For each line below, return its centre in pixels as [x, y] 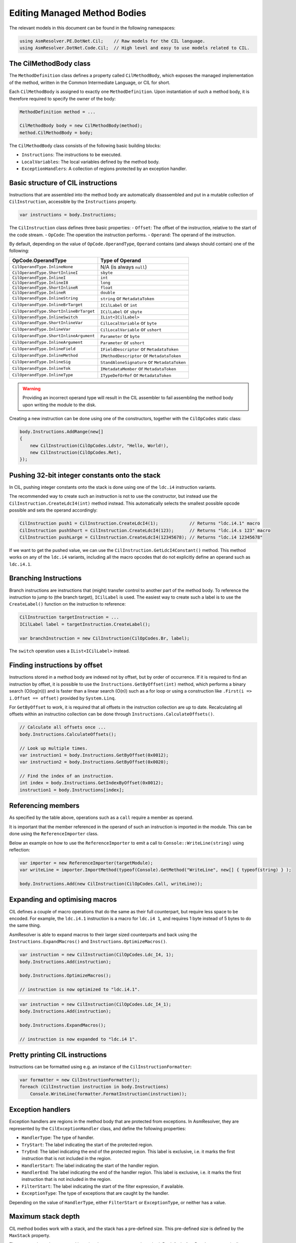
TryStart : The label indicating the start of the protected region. [87, 1145]
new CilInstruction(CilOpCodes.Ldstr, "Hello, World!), [99, 445]
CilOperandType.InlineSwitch [45, 317]
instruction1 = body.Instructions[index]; [72, 790]
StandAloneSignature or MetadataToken [143, 362]
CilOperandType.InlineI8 [40, 283]
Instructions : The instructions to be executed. [71, 155]
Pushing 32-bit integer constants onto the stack [85, 475]
